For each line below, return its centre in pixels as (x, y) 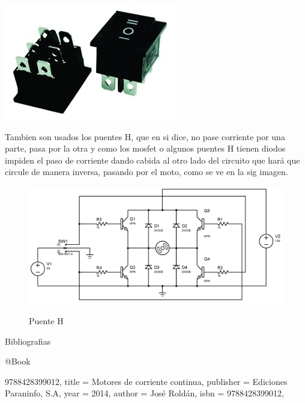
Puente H (46, 321)
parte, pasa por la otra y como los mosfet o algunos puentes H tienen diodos (145, 148)
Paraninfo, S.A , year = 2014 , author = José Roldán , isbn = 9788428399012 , (144, 393)
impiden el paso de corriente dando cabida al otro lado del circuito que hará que (152, 160)
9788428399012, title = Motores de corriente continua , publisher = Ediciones (146, 381)
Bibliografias (28, 341)
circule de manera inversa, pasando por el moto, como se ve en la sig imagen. (146, 172)
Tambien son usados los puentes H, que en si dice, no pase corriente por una (145, 136)
